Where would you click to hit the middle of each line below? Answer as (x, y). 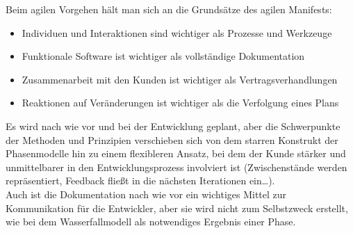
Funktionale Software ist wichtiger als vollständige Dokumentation (163, 56)
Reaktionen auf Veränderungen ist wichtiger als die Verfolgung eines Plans (180, 103)
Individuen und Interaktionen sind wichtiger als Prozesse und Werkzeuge (177, 32)
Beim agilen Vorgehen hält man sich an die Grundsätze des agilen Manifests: (169, 9)
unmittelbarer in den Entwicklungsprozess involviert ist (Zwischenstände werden (176, 167)
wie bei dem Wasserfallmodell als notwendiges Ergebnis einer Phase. (151, 222)
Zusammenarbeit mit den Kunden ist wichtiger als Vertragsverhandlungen (180, 79)
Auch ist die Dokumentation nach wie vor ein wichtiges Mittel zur (146, 194)
